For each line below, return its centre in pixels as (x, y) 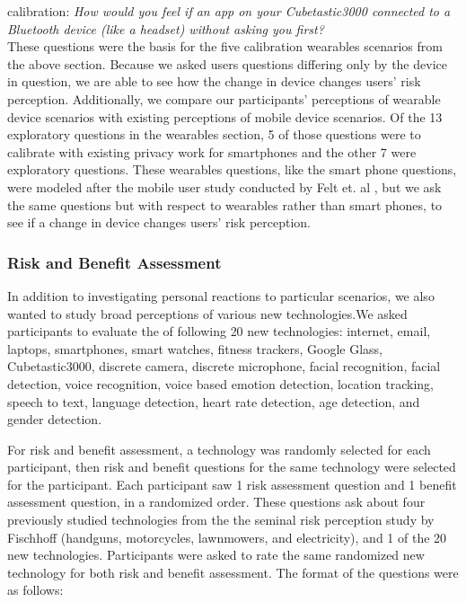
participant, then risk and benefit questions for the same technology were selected (232, 467)
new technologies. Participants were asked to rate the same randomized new (216, 555)
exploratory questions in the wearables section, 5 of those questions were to (214, 134)
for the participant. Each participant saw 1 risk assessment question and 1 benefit (232, 484)
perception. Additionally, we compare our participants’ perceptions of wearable (224, 98)
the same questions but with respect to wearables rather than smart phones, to (225, 204)
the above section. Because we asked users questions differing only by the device (227, 63)
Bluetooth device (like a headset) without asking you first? (166, 28)
